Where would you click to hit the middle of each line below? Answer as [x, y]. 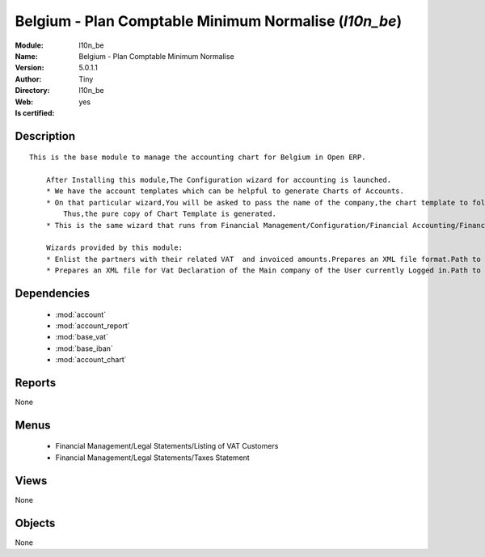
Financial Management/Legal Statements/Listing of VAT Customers [167, 446]
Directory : [32, 91]
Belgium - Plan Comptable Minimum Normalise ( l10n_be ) [209, 21]
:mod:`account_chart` [91, 360]
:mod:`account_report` [93, 326]
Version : [30, 68]
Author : [28, 79]
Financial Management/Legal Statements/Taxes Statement [152, 458]
